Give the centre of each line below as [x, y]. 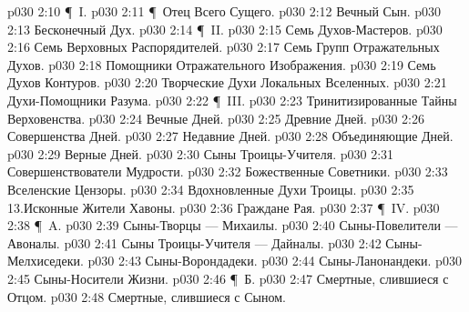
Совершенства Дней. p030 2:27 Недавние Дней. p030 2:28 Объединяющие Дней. [230, 136]
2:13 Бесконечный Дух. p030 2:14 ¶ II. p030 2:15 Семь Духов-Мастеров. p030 [225, 29]
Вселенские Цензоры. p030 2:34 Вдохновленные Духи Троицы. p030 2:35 [211, 189]
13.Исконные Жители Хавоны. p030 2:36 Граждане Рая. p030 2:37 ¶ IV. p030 [224, 207]
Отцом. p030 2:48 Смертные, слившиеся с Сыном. [147, 296]
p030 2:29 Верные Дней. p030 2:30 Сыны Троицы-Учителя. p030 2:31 [201, 153]
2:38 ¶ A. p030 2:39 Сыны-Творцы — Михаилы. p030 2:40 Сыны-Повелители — [233, 225]
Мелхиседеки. [46, 261]
